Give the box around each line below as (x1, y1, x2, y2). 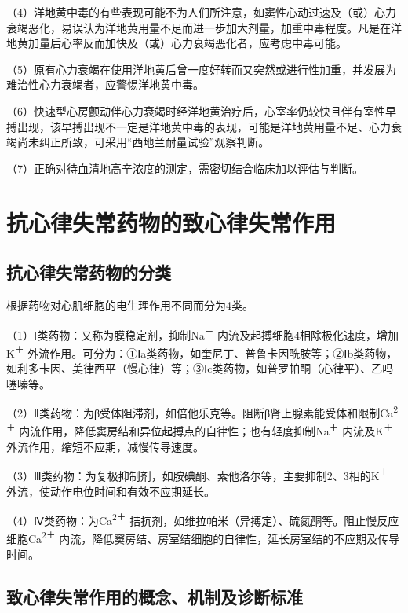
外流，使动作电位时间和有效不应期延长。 (6, 483, 215, 499)
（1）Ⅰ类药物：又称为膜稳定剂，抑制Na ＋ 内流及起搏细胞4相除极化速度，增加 (6, 324, 399, 343)
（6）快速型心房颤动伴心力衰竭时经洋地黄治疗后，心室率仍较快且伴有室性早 (6, 102, 396, 119)
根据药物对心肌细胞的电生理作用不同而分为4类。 (6, 296, 253, 313)
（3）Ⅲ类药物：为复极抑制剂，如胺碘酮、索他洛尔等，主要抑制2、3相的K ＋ (6, 465, 389, 483)
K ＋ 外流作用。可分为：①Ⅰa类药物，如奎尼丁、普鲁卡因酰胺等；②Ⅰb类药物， (6, 342, 398, 361)
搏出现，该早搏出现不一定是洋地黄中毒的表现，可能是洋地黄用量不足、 (6, 118, 369, 134)
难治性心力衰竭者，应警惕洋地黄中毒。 (6, 76, 204, 93)
